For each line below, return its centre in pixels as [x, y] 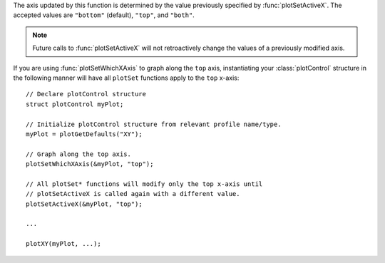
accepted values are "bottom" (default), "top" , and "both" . [104, 15]
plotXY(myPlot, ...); [63, 244]
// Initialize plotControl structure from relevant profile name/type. [154, 124]
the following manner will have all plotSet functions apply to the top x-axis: [126, 78]
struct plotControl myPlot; [75, 104]
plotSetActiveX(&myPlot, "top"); [84, 204]
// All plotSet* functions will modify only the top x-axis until [144, 184]
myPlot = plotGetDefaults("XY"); [84, 134]
